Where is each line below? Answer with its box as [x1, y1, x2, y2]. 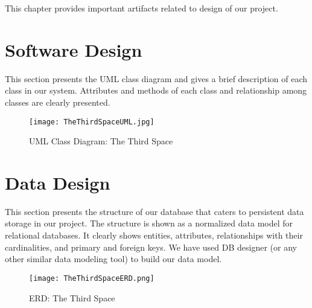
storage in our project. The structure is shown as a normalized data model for [5, 217, 293, 229]
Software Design [5, 37, 142, 62]
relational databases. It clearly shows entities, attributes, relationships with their [5, 229, 303, 242]
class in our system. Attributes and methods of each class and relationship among [5, 84, 307, 97]
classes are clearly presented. [5, 95, 110, 108]
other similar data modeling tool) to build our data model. [5, 252, 222, 265]
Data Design [5, 170, 110, 194]
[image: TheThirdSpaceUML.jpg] [29, 117, 154, 126]
